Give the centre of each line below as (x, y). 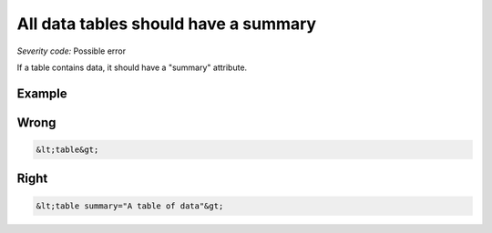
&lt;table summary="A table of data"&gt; (130, 206)
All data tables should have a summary (167, 24)
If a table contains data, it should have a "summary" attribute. (132, 67)
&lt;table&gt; (67, 149)
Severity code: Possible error (72, 51)
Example (42, 93)
